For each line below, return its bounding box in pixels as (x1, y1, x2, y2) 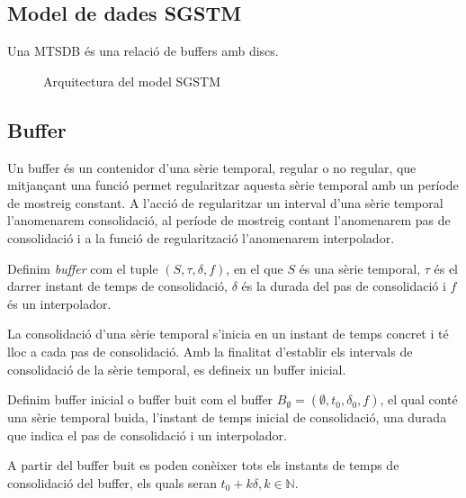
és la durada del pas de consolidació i (241, 276, 446, 295)
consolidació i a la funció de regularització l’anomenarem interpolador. (7, 228, 395, 247)
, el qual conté (380, 390, 458, 409)
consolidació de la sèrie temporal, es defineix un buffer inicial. (7, 359, 346, 378)
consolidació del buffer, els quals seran (7, 473, 217, 492)
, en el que (226, 258, 283, 277)
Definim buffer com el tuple (7, 258, 158, 277)
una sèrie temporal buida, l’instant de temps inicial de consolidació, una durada (7, 408, 447, 427)
